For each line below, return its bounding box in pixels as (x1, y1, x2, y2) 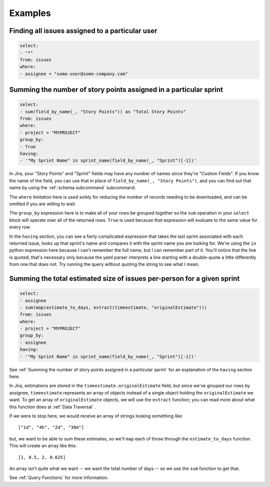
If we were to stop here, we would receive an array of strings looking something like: (9, 413, 183, 419)
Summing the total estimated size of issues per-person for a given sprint (9, 274, 240, 283)
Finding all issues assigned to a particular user (9, 27, 157, 35)
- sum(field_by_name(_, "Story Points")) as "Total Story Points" (19, 109, 186, 115)
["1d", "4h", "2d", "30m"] (18, 424, 84, 430)
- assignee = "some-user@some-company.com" (19, 71, 128, 77)
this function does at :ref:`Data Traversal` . (9, 403, 96, 410)
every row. (9, 224, 31, 230)
